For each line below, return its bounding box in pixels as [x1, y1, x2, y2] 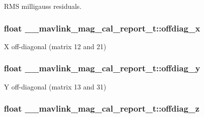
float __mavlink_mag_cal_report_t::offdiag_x [4, 22, 201, 34]
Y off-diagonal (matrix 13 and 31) [4, 81, 106, 91]
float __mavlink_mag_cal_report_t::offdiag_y [4, 62, 201, 74]
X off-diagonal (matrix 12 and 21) [4, 41, 106, 51]
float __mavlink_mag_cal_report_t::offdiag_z [4, 102, 200, 115]
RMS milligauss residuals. [4, 1, 82, 11]
